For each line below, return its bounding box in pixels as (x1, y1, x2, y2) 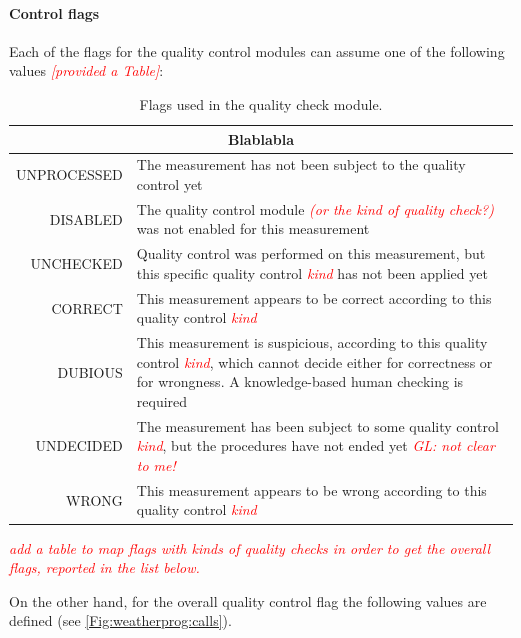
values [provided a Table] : (9, 60, 164, 81)
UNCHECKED (30, 253, 123, 274)
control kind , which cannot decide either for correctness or (136, 351, 493, 372)
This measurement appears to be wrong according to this (136, 479, 487, 500)
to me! (136, 454, 176, 475)
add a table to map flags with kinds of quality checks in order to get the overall (9, 537, 491, 558)
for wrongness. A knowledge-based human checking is (136, 371, 464, 392)
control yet (136, 174, 203, 195)
